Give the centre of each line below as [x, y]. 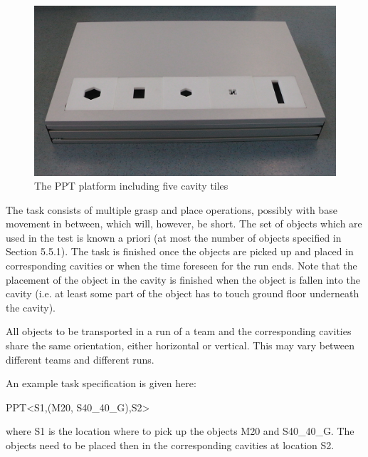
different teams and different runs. [80, 359]
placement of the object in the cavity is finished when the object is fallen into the [183, 279]
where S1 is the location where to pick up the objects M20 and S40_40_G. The [180, 431]
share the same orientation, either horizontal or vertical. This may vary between [180, 345]
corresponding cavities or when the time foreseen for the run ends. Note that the [182, 266]
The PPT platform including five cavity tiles [131, 186]
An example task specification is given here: [101, 383]
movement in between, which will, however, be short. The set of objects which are [184, 224]
